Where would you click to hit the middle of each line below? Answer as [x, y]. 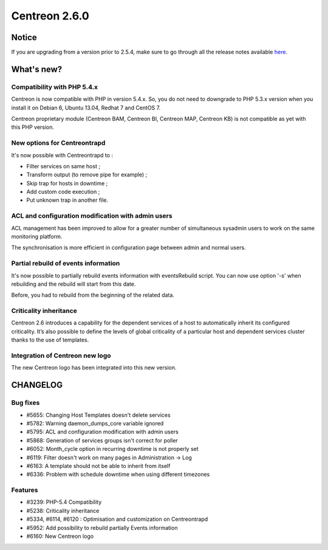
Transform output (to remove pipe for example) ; [87, 175]
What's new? [37, 69]
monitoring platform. [37, 236]
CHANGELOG [37, 385]
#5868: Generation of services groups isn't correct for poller [102, 440]
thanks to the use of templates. [50, 340]
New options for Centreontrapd [58, 143]
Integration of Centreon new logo [61, 356]
